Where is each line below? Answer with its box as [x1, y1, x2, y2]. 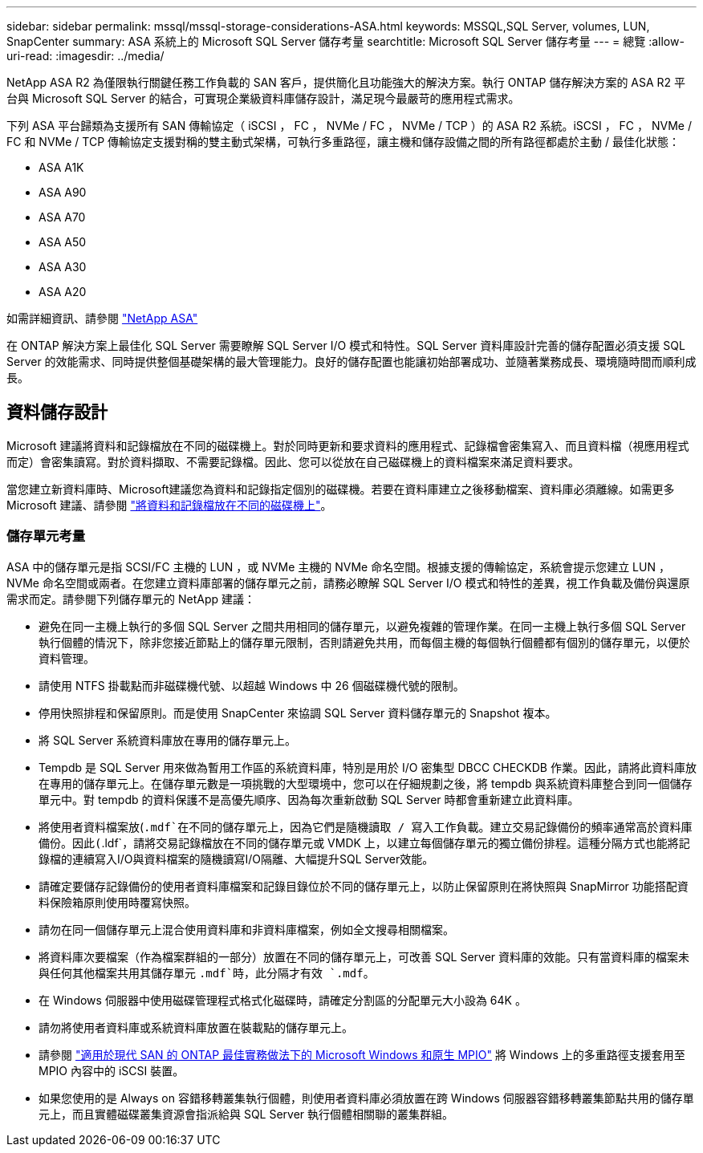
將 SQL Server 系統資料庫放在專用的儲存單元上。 [39, 733, 297, 747]
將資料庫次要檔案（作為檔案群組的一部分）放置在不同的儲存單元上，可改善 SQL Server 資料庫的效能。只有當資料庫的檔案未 [39, 949, 690, 964]
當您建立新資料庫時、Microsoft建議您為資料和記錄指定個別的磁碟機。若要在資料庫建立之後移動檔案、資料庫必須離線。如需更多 [6, 481, 675, 496]
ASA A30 [39, 260, 87, 274]
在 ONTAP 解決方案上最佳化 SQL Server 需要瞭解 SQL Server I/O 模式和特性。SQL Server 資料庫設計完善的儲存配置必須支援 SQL [6, 339, 685, 352]
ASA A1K [39, 160, 84, 174]
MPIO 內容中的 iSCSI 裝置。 [39, 1063, 185, 1078]
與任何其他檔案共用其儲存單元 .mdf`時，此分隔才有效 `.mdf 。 [39, 965, 375, 980]
